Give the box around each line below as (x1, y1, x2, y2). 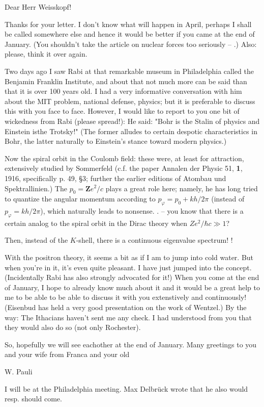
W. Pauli (5, 366, 33, 377)
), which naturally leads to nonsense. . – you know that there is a (40, 206, 244, 216)
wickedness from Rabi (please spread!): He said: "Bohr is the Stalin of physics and (5, 115, 260, 126)
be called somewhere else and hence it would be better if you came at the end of (5, 29, 255, 39)
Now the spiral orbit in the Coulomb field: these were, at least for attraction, (5, 152, 244, 163)
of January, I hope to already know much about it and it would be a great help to (5, 282, 260, 292)
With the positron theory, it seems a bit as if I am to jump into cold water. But (5, 252, 254, 263)
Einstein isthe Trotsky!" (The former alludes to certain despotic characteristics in (5, 125, 257, 136)
